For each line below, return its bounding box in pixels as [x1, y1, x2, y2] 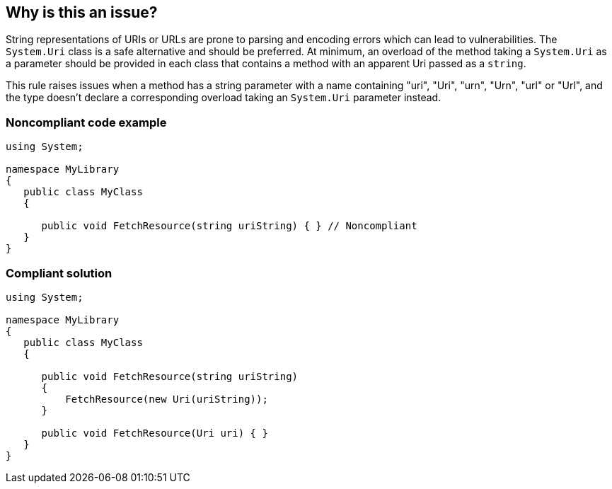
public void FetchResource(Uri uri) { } [41, 427, 268, 439]
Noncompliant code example [6, 115, 167, 130]
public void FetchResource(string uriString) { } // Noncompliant [41, 220, 417, 232]
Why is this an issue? [6, 4, 158, 21]
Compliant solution [6, 265, 112, 280]
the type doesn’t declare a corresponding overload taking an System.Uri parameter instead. [6, 91, 441, 104]
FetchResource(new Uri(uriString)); [65, 393, 268, 405]
